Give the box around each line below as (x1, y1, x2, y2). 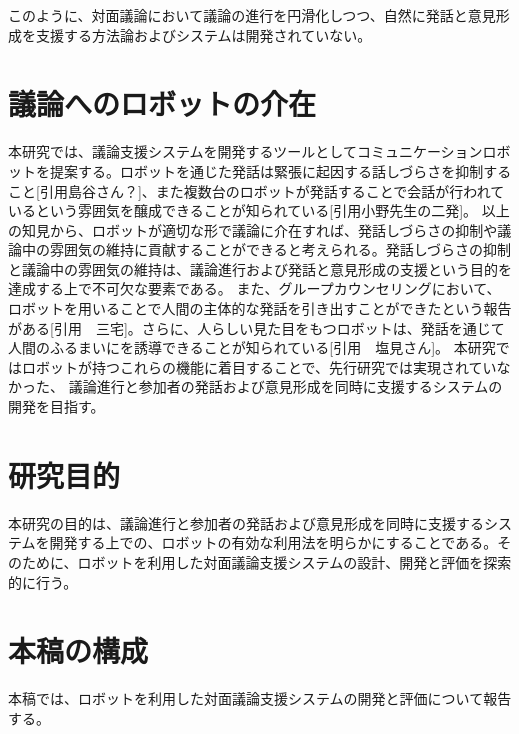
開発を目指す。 (8, 396, 105, 417)
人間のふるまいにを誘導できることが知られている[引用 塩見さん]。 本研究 (8, 337, 496, 358)
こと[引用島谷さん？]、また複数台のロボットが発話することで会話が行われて (8, 180, 505, 201)
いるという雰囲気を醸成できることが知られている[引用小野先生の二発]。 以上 (8, 200, 510, 221)
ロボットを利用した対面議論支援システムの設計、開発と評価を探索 (77, 551, 512, 572)
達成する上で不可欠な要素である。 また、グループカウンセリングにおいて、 (8, 278, 501, 299)
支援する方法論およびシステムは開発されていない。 (35, 24, 372, 45)
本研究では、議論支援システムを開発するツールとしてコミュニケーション (8, 141, 483, 162)
